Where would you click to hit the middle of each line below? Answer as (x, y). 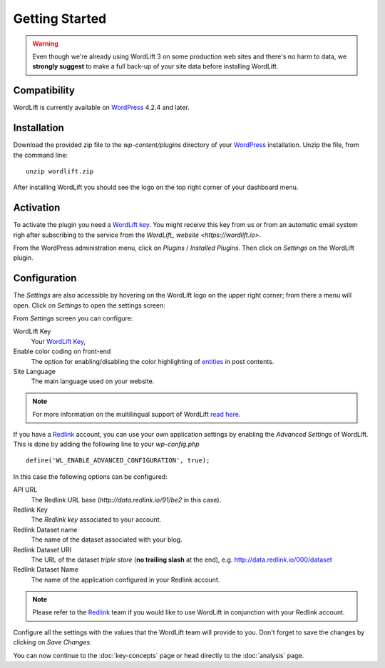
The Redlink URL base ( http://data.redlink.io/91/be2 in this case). (126, 500)
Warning (45, 44)
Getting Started (60, 19)
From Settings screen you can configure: (73, 318)
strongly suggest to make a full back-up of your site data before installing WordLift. (155, 66)
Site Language (35, 372)
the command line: (40, 155)
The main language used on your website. (93, 381)
